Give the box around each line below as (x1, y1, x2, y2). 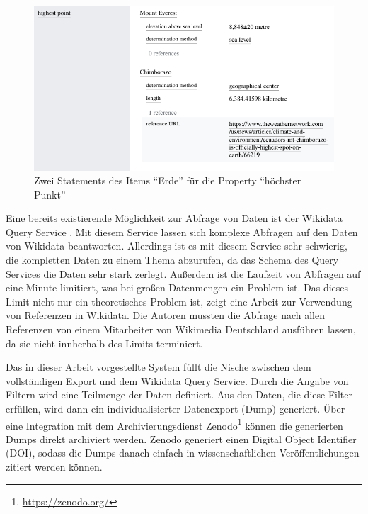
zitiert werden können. (6, 459, 103, 474)
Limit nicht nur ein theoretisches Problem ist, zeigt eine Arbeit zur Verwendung (6, 294, 352, 308)
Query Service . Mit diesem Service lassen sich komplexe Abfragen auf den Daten (6, 224, 358, 239)
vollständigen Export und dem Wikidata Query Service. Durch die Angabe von (6, 373, 349, 388)
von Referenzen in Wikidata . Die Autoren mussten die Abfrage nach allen (6, 308, 325, 323)
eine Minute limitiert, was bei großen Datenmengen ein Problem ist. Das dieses (6, 280, 349, 295)
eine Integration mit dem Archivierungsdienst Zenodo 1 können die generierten (6, 415, 343, 432)
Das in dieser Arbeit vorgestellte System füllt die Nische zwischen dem (6, 359, 311, 374)
